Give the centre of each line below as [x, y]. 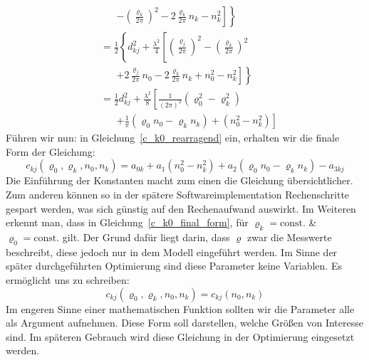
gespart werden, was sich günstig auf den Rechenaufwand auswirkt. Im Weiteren [181, 208]
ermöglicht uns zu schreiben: [68, 279]
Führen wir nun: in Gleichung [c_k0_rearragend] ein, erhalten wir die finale [173, 138]
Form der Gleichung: [51, 151]
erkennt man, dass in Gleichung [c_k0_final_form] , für [127, 222]
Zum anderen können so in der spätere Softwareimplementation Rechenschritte [178, 194]
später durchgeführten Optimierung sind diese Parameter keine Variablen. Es [174, 266]
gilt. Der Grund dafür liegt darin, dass [146, 237]
